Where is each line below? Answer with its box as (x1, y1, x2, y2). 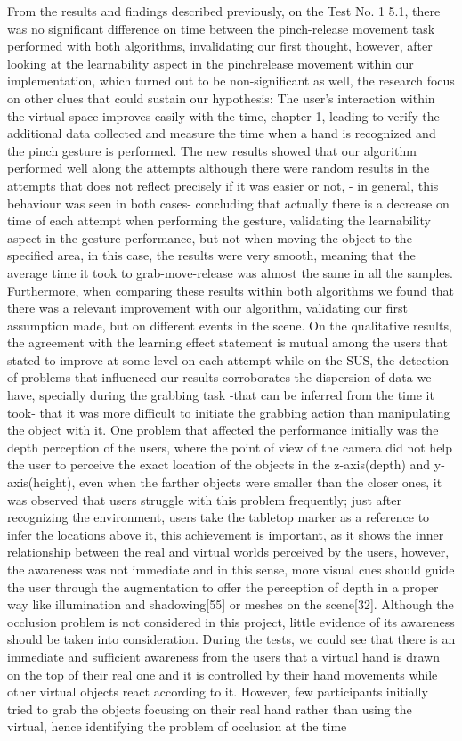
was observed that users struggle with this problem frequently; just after (7, 490, 401, 509)
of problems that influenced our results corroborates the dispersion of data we (7, 368, 432, 387)
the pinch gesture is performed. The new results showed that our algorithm (7, 141, 417, 159)
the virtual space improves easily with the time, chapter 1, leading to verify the (7, 106, 440, 125)
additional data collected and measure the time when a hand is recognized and (7, 124, 436, 142)
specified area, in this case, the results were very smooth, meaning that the (7, 246, 416, 265)
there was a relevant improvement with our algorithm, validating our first (7, 298, 408, 317)
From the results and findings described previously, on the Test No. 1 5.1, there (7, 2, 441, 20)
